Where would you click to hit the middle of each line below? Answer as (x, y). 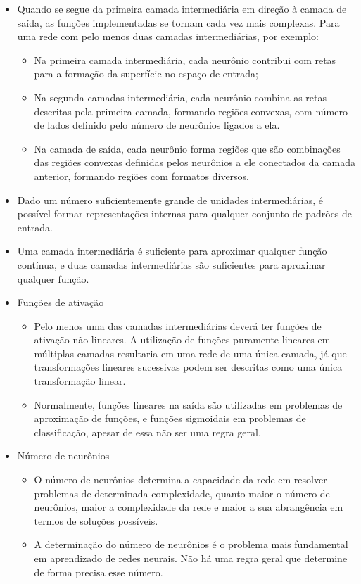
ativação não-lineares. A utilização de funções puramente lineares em (182, 339)
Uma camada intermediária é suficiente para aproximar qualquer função (172, 251)
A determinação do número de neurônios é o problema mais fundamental (191, 544)
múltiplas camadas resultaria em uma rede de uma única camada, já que (190, 353)
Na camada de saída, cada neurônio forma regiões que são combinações (187, 148)
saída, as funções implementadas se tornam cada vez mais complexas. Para (178, 22)
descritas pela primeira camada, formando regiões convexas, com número (191, 111)
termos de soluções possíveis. (96, 520)
